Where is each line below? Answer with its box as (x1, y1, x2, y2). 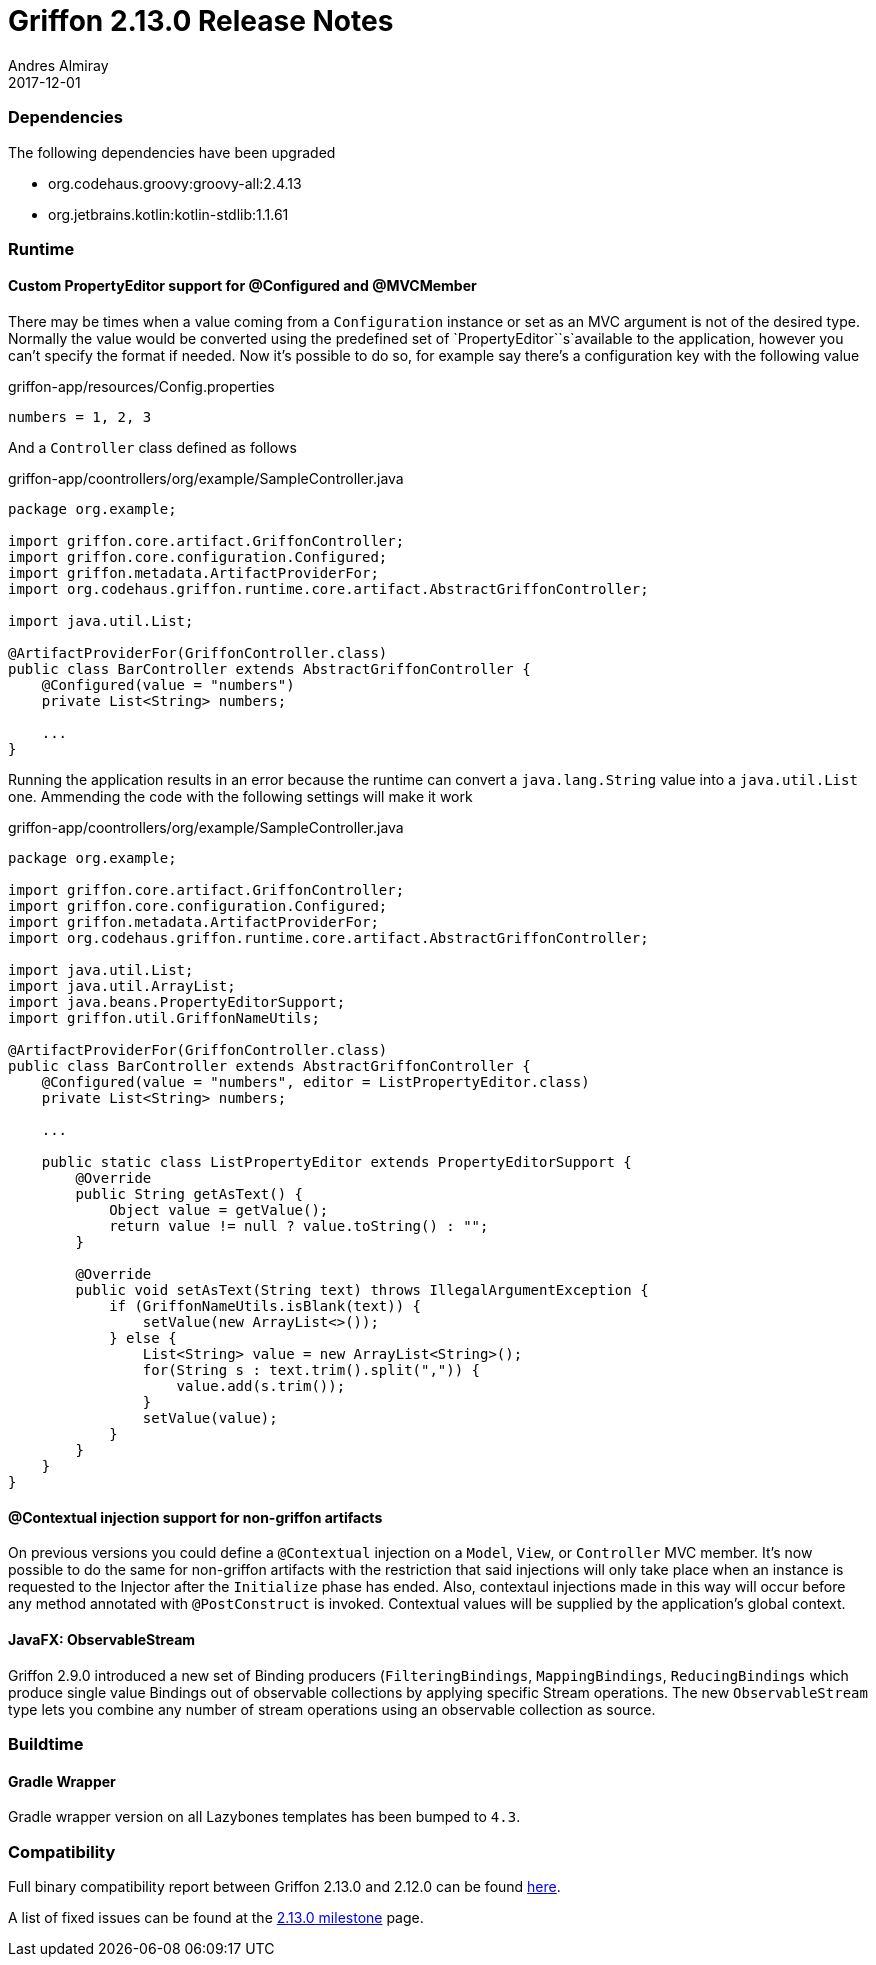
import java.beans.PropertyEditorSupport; (8, 994, 346, 1011)
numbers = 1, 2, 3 (8, 409, 152, 426)
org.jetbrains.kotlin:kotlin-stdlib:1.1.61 (48, 205, 289, 223)
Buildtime (8, 1733, 84, 1754)
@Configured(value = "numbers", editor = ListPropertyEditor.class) (41, 1074, 590, 1091)
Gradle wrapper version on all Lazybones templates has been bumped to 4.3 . (8, 1808, 521, 1826)
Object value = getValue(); (109, 1202, 329, 1219)
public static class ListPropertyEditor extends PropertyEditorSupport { (41, 1154, 632, 1171)
